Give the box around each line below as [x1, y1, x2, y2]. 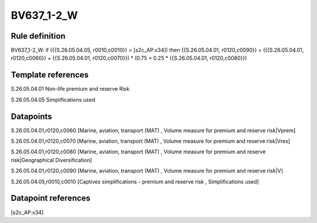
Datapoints [11, 111, 52, 121]
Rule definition [11, 31, 66, 41]
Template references [11, 70, 89, 80]
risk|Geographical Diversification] [11, 156, 92, 163]
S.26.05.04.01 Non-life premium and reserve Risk [11, 85, 130, 92]
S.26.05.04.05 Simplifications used [11, 96, 95, 103]
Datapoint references [11, 193, 91, 203]
